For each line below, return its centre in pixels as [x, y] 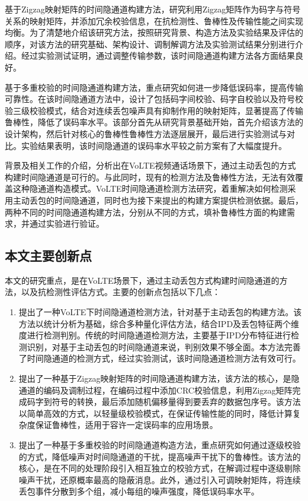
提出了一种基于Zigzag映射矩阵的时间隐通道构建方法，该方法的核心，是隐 [159, 378]
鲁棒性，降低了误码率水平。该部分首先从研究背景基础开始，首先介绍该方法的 [154, 122]
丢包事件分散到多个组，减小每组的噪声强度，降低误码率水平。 [139, 491]
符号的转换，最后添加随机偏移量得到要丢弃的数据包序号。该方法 [176, 402]
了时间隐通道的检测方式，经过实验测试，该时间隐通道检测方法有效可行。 [160, 358]
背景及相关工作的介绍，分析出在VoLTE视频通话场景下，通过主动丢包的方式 [150, 165]
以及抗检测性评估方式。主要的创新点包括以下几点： [121, 292]
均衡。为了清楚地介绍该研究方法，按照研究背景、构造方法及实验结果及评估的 [154, 32]
